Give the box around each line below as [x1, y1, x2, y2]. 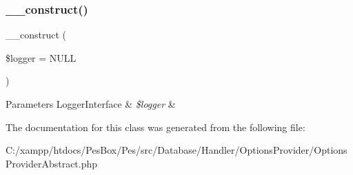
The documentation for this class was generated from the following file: [6, 119, 305, 134]
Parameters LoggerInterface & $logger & [6, 97, 176, 110]
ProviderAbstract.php [6, 156, 98, 170]
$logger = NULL [6, 50, 77, 65]
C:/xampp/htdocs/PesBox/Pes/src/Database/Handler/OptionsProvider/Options [6, 143, 347, 157]
